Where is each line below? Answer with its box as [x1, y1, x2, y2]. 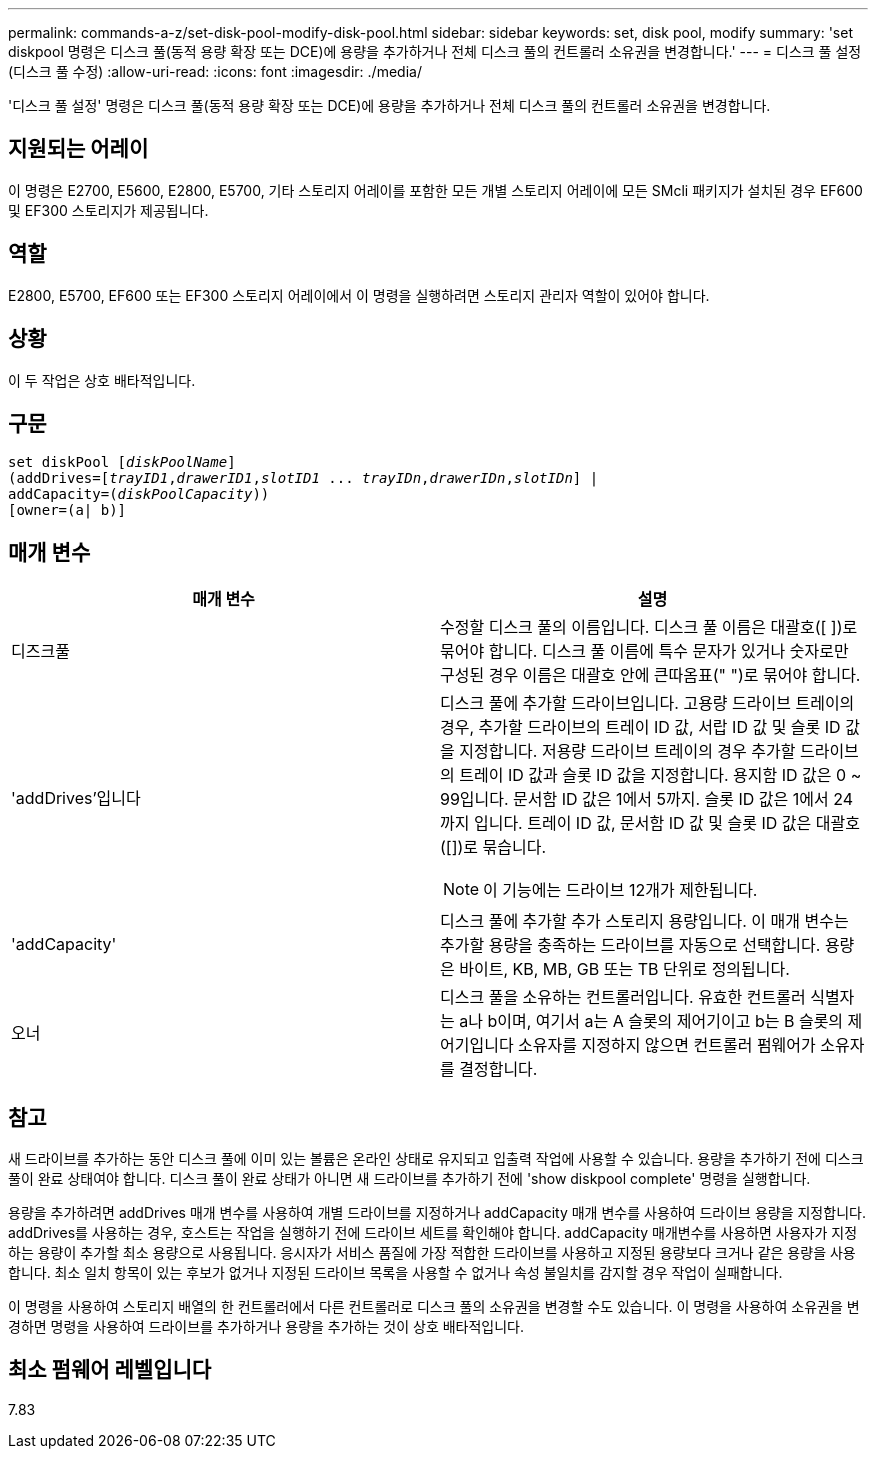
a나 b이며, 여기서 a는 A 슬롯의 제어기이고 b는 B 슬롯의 [459, 1011, 844, 1032]
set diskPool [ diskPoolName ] [8, 454, 236, 471]
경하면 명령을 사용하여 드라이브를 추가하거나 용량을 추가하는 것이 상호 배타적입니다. [8, 1318, 525, 1336]
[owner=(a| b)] [8, 502, 127, 519]
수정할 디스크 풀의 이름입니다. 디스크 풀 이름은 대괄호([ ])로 [440, 617, 858, 638]
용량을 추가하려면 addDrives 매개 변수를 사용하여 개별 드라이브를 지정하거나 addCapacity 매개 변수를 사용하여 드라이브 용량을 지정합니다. [8, 1204, 866, 1222]
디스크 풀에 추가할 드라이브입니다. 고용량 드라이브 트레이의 [440, 693, 855, 714]
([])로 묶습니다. [440, 837, 547, 858]
